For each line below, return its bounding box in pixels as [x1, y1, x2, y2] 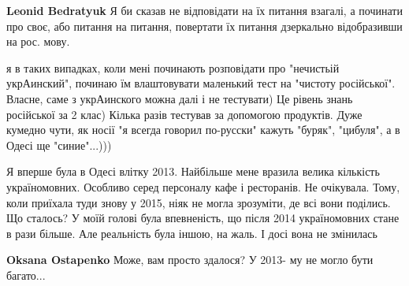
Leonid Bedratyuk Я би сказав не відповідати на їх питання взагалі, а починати [6, 2, 403, 18]
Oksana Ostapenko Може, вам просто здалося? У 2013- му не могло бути [6, 251, 374, 268]
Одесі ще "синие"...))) [6, 136, 112, 153]
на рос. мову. [6, 33, 70, 50]
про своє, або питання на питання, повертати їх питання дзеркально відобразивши [6, 17, 403, 34]
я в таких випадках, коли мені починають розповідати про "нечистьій [6, 59, 340, 76]
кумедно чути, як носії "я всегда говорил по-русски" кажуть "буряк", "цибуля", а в [6, 121, 400, 138]
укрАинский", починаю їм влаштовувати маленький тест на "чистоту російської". [6, 75, 396, 91]
